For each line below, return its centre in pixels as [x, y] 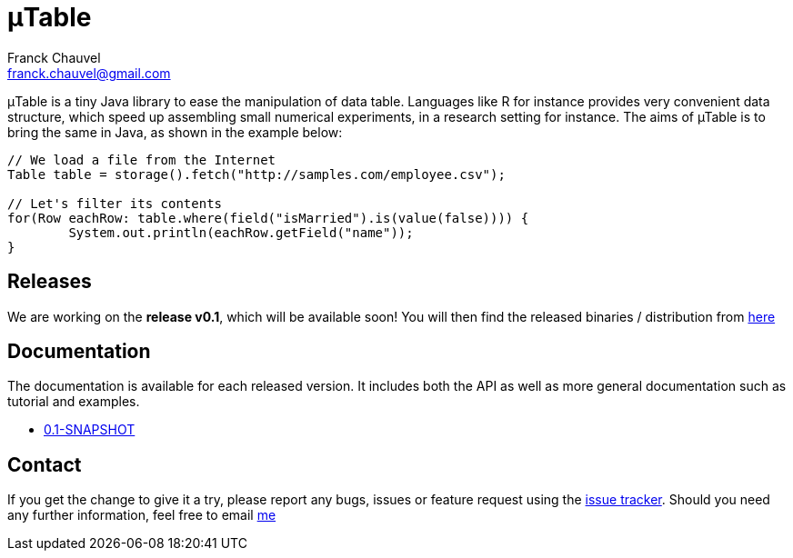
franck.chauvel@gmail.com [89, 73]
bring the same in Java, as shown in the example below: [175, 132]
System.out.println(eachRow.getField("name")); [241, 232]
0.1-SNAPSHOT [90, 430]
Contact [45, 464]
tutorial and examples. [74, 402]
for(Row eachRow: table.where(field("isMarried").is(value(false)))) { [268, 218]
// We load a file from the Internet [142, 159]
